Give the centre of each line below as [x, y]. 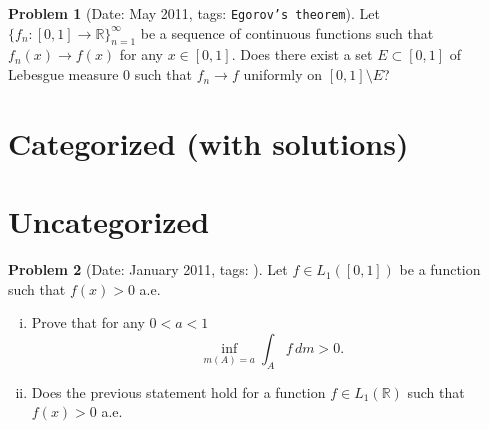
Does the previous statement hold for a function [178, 391]
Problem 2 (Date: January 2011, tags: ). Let [148, 269]
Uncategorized [109, 221]
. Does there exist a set [302, 54]
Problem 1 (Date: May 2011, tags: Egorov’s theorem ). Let [194, 13]
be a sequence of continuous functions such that [287, 32]
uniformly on [283, 74]
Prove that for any [88, 322]
